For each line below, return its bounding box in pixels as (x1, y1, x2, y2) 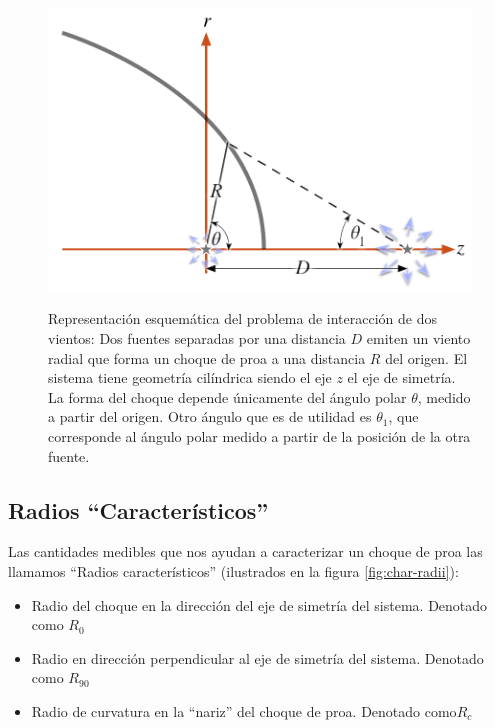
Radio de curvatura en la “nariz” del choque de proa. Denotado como (31, 700, 457, 721)
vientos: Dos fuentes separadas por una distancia (48, 328, 346, 348)
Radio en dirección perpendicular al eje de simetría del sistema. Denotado (31, 647, 484, 668)
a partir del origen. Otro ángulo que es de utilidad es (48, 406, 372, 427)
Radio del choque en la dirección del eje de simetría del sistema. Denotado (31, 594, 488, 615)
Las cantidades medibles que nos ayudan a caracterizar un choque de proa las (8, 541, 483, 562)
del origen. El (385, 347, 468, 368)
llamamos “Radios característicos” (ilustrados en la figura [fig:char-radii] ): (8, 560, 459, 581)
